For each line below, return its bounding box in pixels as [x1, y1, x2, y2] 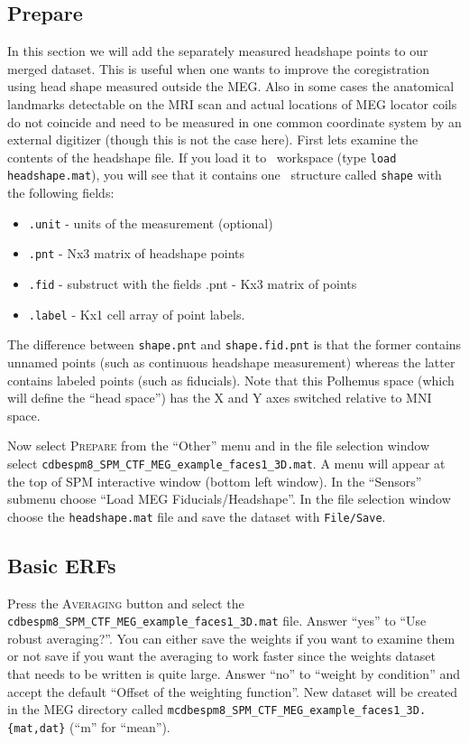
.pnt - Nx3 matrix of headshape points [28, 244, 245, 263]
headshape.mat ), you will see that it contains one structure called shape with [7, 165, 442, 184]
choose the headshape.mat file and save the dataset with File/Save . [7, 506, 386, 525]
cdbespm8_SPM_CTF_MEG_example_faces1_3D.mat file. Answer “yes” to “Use [7, 611, 427, 630]
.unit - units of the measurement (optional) [28, 213, 273, 232]
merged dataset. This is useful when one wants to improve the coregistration [7, 59, 430, 78]
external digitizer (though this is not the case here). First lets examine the [7, 130, 418, 149]
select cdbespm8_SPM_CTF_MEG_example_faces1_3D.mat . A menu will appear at [7, 453, 446, 472]
